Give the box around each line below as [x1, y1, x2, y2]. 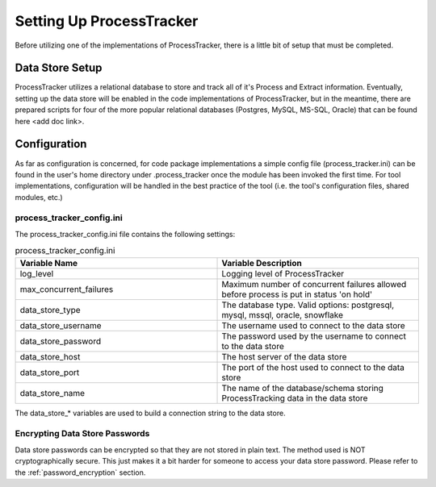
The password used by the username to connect [221, 331, 407, 342]
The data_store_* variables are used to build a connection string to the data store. [15, 408, 286, 418]
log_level [19, 268, 54, 279]
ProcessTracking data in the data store [221, 392, 368, 403]
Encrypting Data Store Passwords [15, 428, 150, 439]
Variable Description [221, 257, 302, 268]
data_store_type [19, 304, 81, 315]
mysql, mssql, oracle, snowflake [221, 309, 343, 320]
